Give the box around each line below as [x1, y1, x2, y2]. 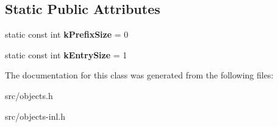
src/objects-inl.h [5, 109, 65, 122]
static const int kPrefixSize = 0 [5, 28, 129, 41]
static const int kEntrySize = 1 [5, 48, 127, 61]
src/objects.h [5, 89, 53, 101]
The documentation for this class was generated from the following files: [5, 69, 274, 81]
